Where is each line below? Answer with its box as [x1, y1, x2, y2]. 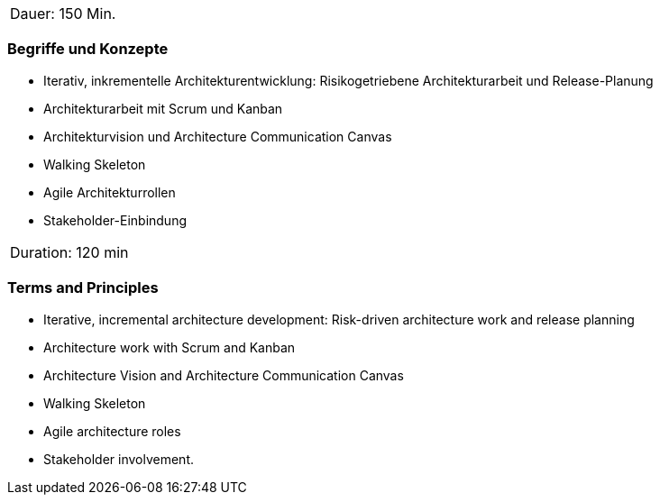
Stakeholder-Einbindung [43, 212, 187, 228]
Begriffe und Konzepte [7, 40, 169, 59]
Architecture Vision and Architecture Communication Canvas [43, 367, 404, 383]
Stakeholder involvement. [43, 451, 195, 467]
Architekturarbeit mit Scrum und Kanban [43, 100, 283, 116]
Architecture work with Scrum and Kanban [43, 339, 296, 355]
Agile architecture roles [43, 423, 181, 439]
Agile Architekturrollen [43, 184, 176, 200]
